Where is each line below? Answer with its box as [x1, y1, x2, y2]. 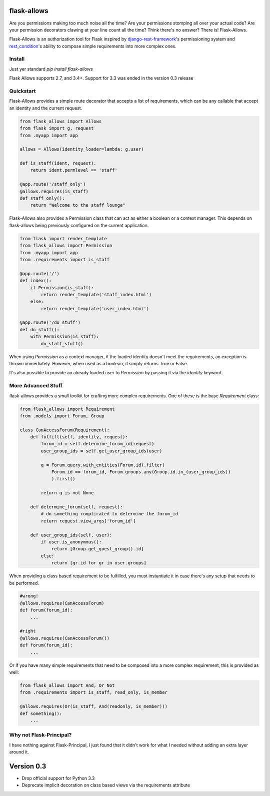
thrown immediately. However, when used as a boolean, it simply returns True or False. [9, 361, 188, 367]
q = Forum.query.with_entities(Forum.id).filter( [40, 462, 165, 468]
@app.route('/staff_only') [19, 182, 86, 187]
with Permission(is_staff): [30, 334, 99, 340]
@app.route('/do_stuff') [19, 320, 81, 325]
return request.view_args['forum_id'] [40, 518, 136, 524]
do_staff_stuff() [40, 341, 83, 346]
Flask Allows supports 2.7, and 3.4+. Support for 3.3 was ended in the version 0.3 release [9, 75, 193, 81]
